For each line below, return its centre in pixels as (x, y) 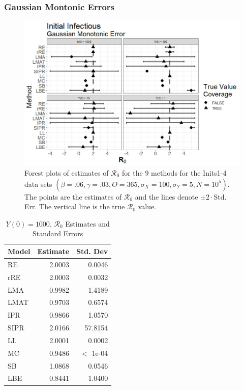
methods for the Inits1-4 (189, 173)
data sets (38, 184)
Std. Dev (92, 251)
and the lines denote (166, 196)
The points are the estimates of (73, 196)
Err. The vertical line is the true (75, 206)
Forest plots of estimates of (67, 173)
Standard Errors (58, 233)
